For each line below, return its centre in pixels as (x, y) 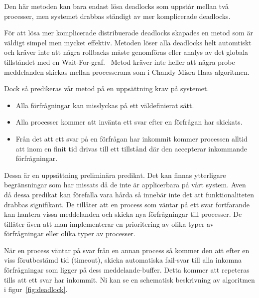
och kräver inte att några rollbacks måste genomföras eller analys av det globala (126, 52)
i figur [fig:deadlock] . (36, 289)
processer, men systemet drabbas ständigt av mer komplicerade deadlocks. (117, 16)
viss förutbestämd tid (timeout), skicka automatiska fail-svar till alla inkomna (123, 260)
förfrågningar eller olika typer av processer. (70, 233)
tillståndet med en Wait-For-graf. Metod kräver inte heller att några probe (120, 62)
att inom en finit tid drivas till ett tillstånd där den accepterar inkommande (131, 148)
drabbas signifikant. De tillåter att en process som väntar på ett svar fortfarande (127, 204)
